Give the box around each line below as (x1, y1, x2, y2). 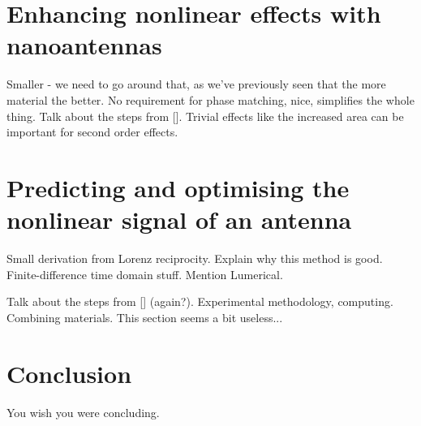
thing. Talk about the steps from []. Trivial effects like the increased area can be (6, 107, 404, 124)
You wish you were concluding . (6, 403, 160, 420)
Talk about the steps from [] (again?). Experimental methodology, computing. (6, 293, 393, 310)
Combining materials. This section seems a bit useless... (6, 308, 283, 325)
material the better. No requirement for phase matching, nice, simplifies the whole (6, 91, 415, 108)
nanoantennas (6, 28, 162, 62)
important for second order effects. (6, 123, 178, 140)
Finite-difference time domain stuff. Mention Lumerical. (6, 265, 283, 282)
